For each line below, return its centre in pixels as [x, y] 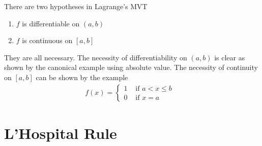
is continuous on [47, 40]
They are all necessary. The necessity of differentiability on [96, 57]
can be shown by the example [82, 77]
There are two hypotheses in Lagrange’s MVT [76, 6]
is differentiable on [51, 23]
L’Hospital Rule [61, 133]
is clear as [230, 57]
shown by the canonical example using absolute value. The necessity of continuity [131, 67]
